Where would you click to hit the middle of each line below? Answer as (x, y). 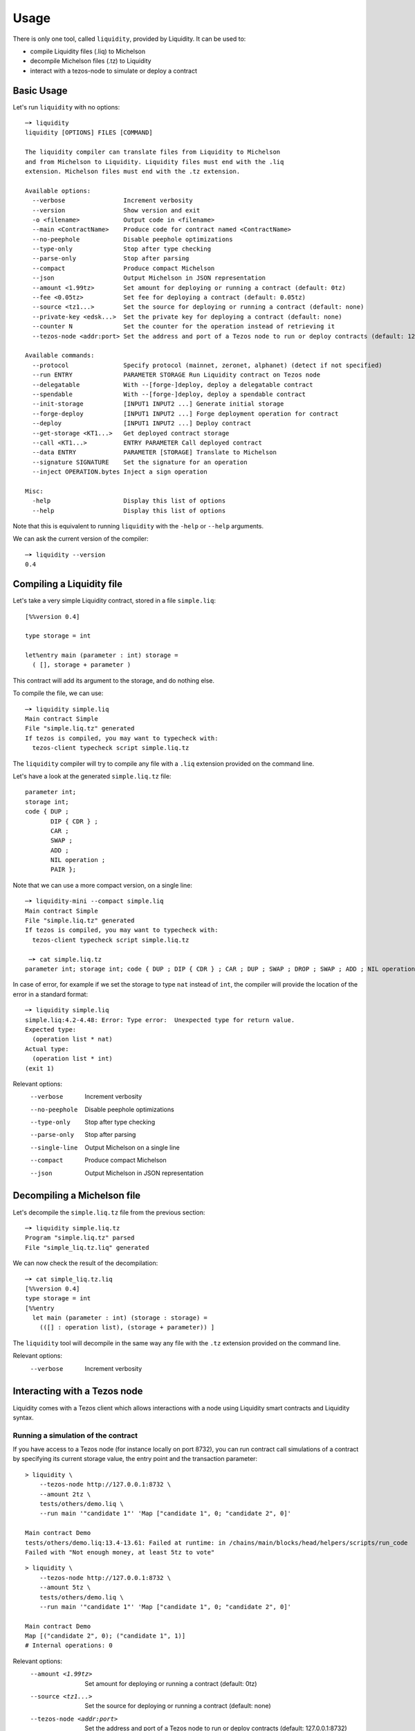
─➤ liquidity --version (65, 555)
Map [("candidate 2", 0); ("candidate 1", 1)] (105, 1636)
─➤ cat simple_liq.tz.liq (69, 1279)
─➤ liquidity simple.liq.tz (73, 1228)
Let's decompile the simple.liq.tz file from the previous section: (109, 1212)
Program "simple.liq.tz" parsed (80, 1238)
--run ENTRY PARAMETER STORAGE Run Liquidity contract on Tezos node (176, 375)
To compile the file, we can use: (58, 693)
